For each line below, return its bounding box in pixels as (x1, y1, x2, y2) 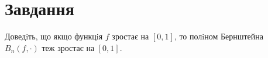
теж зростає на (42, 41, 95, 53)
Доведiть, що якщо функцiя (5, 30, 103, 42)
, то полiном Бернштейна (174, 30, 264, 42)
